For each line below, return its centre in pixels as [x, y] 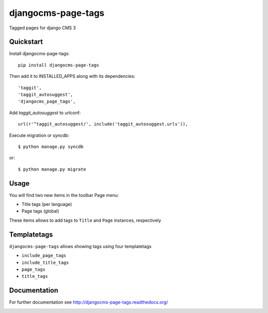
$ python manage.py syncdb [51, 147]
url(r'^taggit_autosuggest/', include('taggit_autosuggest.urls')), [103, 124]
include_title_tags [45, 262]
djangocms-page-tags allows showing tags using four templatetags [80, 246]
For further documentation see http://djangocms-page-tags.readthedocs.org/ [89, 302]
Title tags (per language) [47, 204]
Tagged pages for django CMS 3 [43, 28]
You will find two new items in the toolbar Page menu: [64, 195]
